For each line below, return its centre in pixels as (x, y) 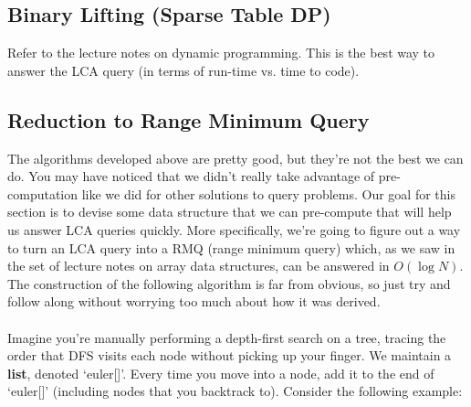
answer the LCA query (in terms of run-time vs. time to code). (183, 70)
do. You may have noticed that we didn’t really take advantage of (191, 176)
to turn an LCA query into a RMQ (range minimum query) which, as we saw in (231, 247)
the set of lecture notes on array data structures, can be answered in (199, 266)
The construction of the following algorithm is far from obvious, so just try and (229, 283)
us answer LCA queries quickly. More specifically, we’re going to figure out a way (234, 229)
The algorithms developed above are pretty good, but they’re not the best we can (235, 158)
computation (43, 193)
